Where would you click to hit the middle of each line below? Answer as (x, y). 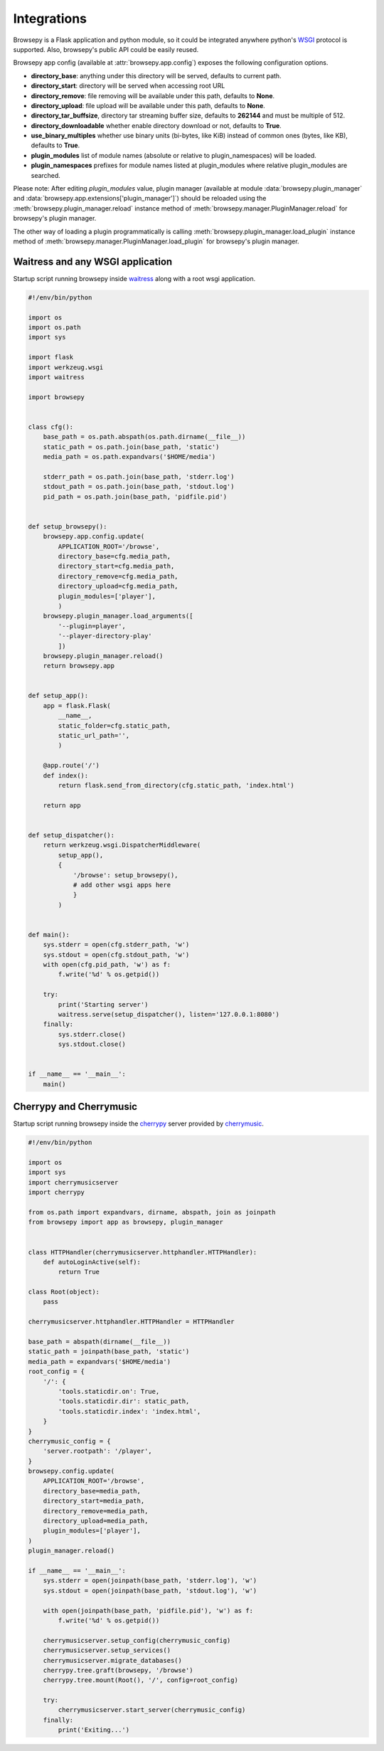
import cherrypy (57, 1192)
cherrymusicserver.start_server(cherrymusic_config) (152, 1710)
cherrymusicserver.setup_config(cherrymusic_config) (137, 1640)
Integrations (50, 18)
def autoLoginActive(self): (92, 1262)
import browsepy (57, 397)
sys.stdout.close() (92, 1044)
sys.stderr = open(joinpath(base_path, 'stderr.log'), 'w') (150, 1581)
